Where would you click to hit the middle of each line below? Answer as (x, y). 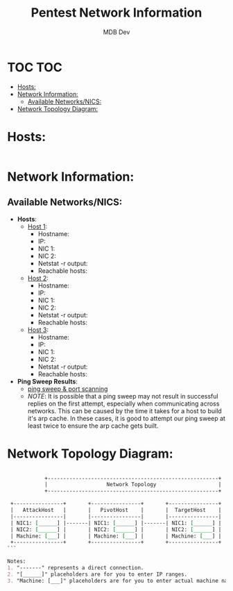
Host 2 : (38, 278)
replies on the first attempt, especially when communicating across (123, 403)
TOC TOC (35, 67)
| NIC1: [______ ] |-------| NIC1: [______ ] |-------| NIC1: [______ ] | (116, 523)
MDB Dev (116, 32)
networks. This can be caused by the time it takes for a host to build (124, 410)
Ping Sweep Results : (48, 381)
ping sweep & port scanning (68, 389)
